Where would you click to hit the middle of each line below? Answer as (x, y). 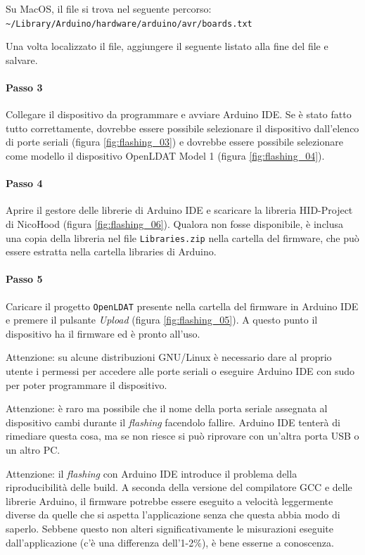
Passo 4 (24, 183)
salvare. (22, 59)
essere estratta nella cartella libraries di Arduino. (111, 251)
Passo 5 (24, 279)
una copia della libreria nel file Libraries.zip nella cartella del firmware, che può (182, 237)
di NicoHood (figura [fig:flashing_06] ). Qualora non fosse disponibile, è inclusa (175, 224)
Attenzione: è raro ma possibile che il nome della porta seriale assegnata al (167, 408)
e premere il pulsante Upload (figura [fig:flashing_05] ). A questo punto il (162, 320)
